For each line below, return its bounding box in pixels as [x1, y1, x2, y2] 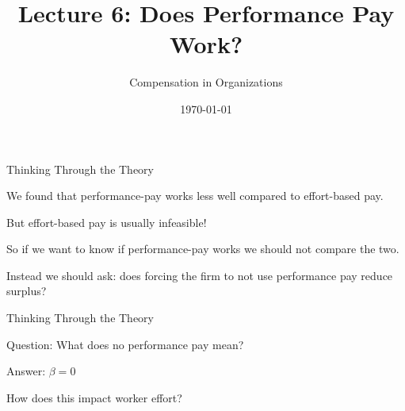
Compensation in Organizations [129, 74, 283, 90]
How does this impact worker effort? [6, 389, 182, 405]
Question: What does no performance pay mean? [6, 336, 244, 352]
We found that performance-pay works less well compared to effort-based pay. [6, 187, 384, 204]
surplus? [6, 282, 47, 299]
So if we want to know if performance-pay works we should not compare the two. [6, 240, 399, 257]
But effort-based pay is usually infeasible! [6, 213, 207, 230]
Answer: [6, 363, 46, 379]
